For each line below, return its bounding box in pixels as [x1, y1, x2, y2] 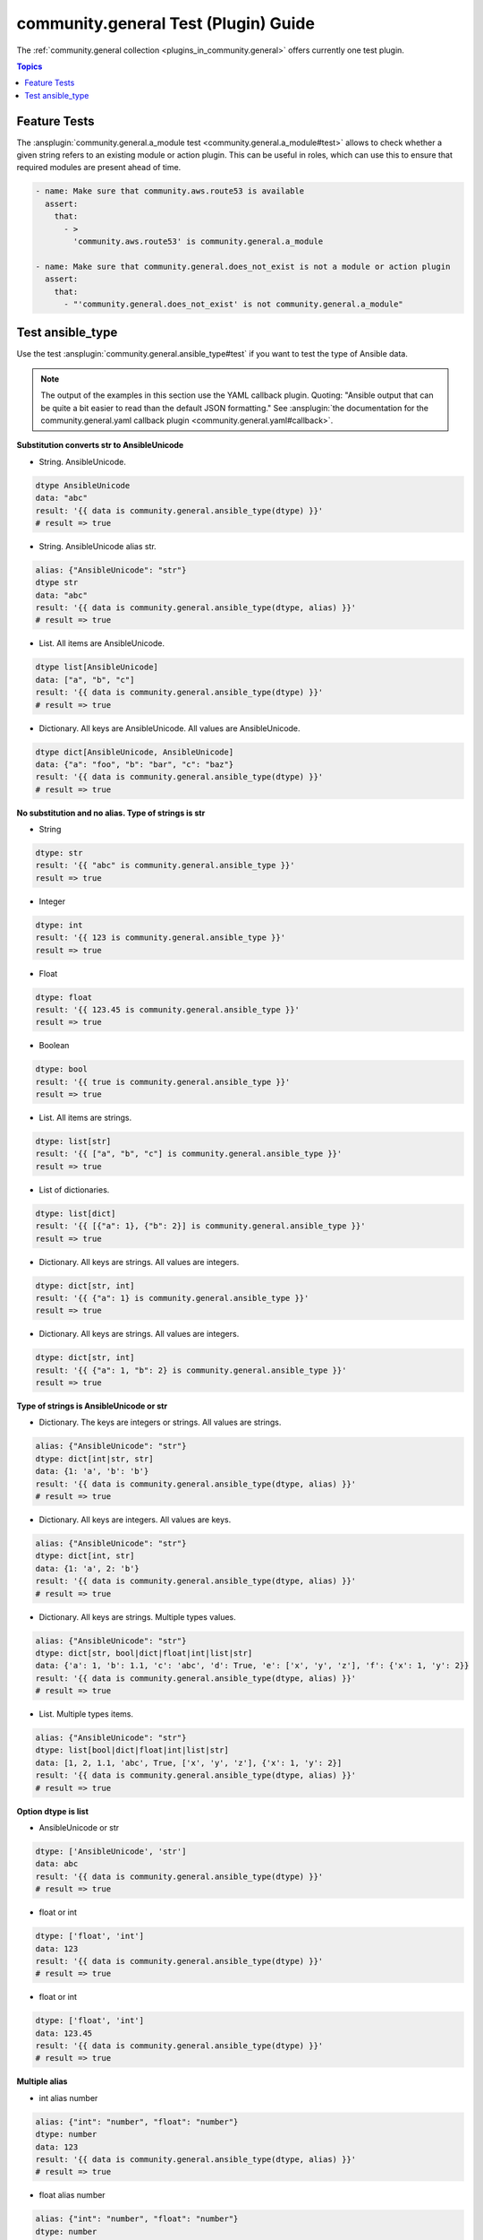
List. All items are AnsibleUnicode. [38, 638, 165, 649]
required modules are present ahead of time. [16, 162, 182, 173]
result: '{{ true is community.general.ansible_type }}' [35, 1076, 291, 1087]
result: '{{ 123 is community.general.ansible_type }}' [35, 933, 286, 943]
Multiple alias [16, 2076, 68, 2087]
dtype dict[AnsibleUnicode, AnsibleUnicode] [35, 746, 234, 757]
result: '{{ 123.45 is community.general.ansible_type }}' [35, 1004, 300, 1014]
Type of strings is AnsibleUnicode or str [16, 1400, 168, 1411]
